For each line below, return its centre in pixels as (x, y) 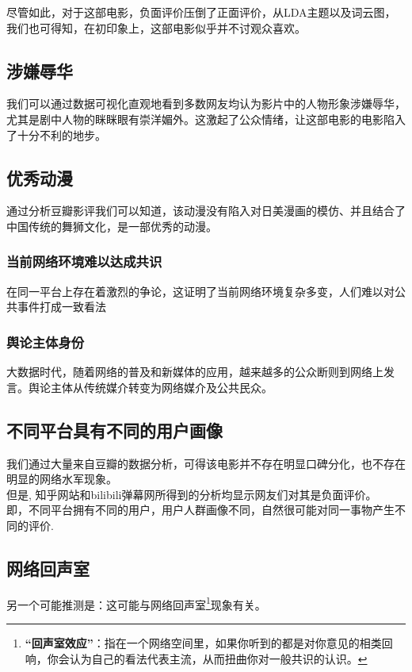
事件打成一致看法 (61, 307)
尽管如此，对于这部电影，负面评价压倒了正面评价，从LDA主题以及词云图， (201, 12)
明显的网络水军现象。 (62, 479)
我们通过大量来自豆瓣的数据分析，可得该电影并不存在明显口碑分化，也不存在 (206, 463)
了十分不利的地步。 (56, 134)
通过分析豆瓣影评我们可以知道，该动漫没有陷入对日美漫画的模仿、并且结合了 (206, 211)
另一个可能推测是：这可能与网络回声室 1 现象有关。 (136, 603)
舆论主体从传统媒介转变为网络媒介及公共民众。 (150, 387)
